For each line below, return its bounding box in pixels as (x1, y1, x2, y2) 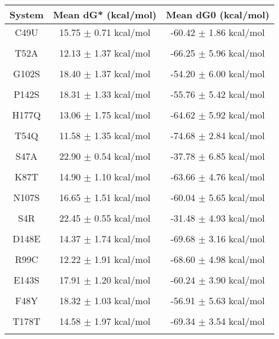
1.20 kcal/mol (94, 273, 151, 287)
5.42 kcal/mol (208, 87, 265, 101)
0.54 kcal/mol (94, 149, 151, 163)
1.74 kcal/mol (94, 232, 151, 245)
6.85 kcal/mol (208, 149, 265, 163)
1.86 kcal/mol (208, 25, 265, 39)
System (9, 8, 44, 21)
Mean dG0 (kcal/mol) (165, 8, 270, 21)
